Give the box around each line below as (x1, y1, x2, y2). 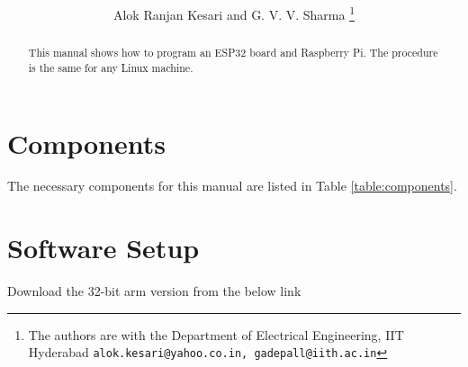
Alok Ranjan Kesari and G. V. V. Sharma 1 (112, 3, 355, 23)
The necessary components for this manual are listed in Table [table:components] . (7, 176, 457, 195)
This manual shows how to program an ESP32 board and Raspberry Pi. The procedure (28, 45, 438, 60)
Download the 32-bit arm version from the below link (7, 282, 301, 300)
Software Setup (7, 229, 200, 266)
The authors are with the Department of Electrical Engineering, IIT (28, 325, 404, 344)
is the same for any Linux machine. (28, 59, 193, 75)
